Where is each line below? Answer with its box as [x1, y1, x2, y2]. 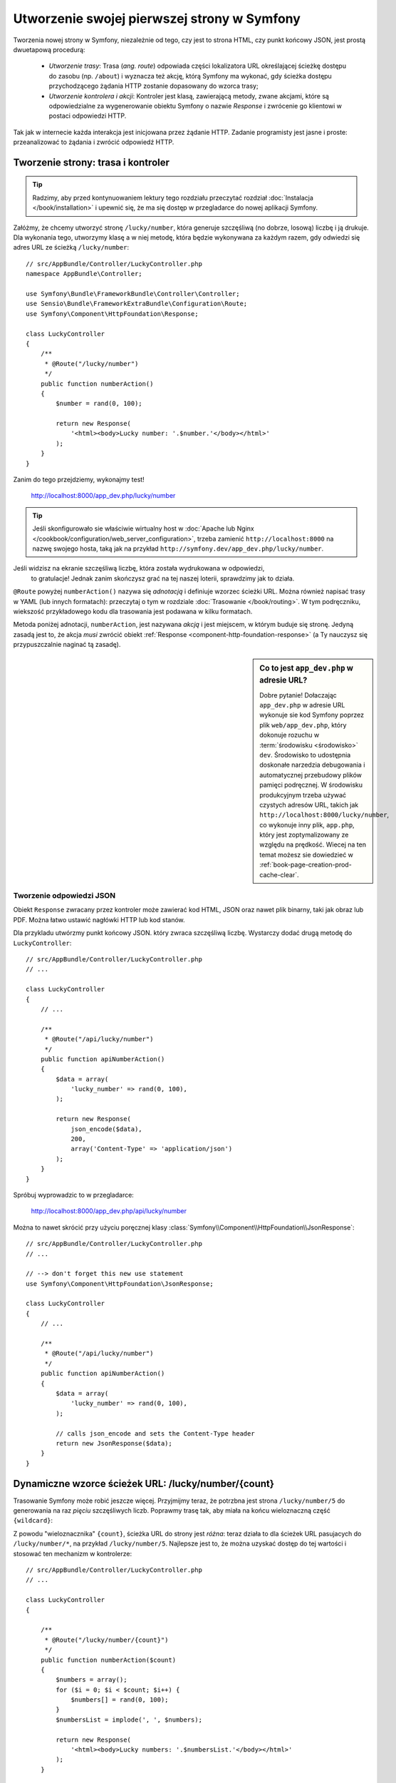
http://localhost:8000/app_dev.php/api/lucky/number [31, 1207, 187, 1215]
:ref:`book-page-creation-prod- [259, 860, 352, 869]
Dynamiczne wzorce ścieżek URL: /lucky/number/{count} [13, 1477, 274, 1490]
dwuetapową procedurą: [13, 45, 85, 53]
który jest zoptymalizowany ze [259, 831, 349, 839]
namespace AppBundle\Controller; [26, 270, 142, 278]
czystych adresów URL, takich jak [259, 800, 359, 809]
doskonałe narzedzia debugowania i [259, 760, 365, 770]
